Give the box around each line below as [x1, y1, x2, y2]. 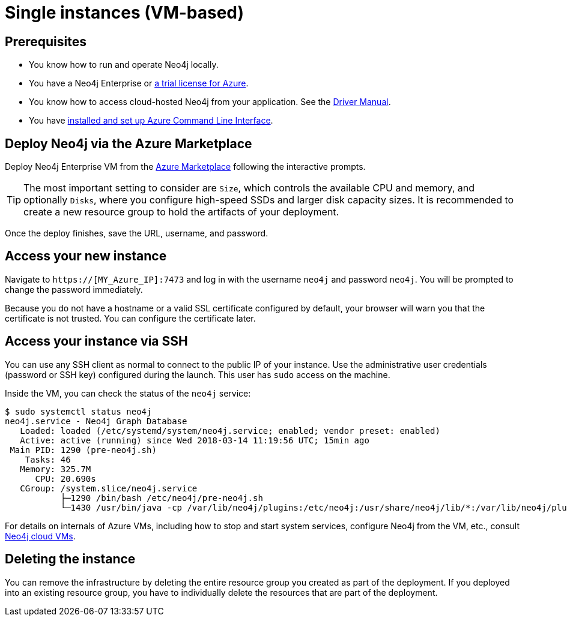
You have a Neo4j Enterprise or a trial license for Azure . [29, 78, 249, 89]
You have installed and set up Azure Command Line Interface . [29, 115, 273, 126]
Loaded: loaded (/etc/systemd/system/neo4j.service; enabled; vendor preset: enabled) [20, 425, 440, 436]
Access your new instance [5, 248, 167, 264]
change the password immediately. [5, 284, 143, 295]
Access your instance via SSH [5, 334, 188, 349]
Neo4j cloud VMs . [5, 530, 76, 541]
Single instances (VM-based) [5, 2, 244, 23]
